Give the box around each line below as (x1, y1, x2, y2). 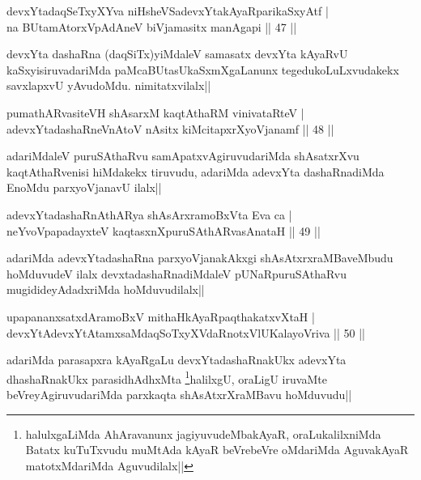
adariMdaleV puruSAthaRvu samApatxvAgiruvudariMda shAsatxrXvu (6, 147, 359, 164)
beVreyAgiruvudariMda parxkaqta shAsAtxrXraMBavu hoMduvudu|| (6, 385, 352, 402)
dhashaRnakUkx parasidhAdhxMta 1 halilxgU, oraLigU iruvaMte (6, 367, 327, 387)
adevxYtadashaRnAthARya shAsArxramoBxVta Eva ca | (6, 206, 292, 223)
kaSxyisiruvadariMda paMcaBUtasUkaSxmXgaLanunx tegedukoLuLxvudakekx (6, 61, 399, 78)
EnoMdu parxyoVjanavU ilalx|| (6, 179, 162, 196)
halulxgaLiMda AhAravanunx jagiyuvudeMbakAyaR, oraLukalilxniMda (25, 425, 381, 442)
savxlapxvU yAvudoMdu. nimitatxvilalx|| (6, 77, 211, 94)
